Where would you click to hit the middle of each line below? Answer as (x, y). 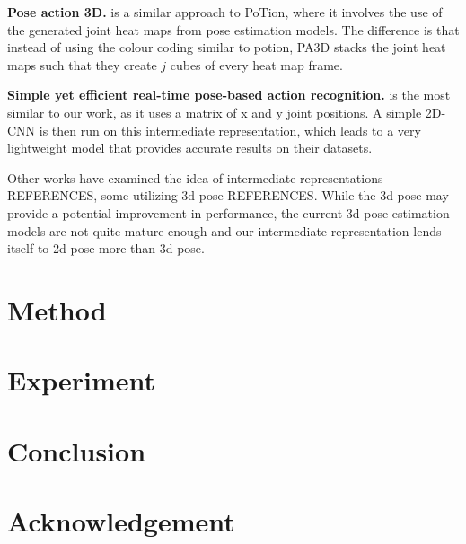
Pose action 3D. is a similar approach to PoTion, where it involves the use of (225, 12)
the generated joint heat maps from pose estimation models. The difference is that (233, 29)
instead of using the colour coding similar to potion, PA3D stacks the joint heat (227, 47)
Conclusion (77, 450)
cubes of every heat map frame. (256, 64)
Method (57, 309)
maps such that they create (82, 64)
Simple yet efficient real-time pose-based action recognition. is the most (229, 95)
